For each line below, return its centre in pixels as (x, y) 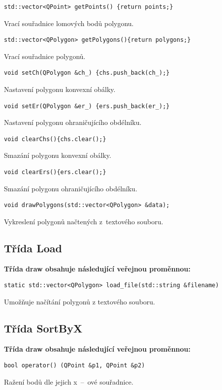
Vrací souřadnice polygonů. (45, 56)
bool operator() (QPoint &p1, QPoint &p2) (75, 366)
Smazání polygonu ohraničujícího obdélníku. (71, 188)
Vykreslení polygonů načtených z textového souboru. (84, 221)
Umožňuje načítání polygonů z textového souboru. (79, 301)
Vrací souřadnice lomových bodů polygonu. (69, 23)
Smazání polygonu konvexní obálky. (58, 155)
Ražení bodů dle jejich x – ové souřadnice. (69, 381)
